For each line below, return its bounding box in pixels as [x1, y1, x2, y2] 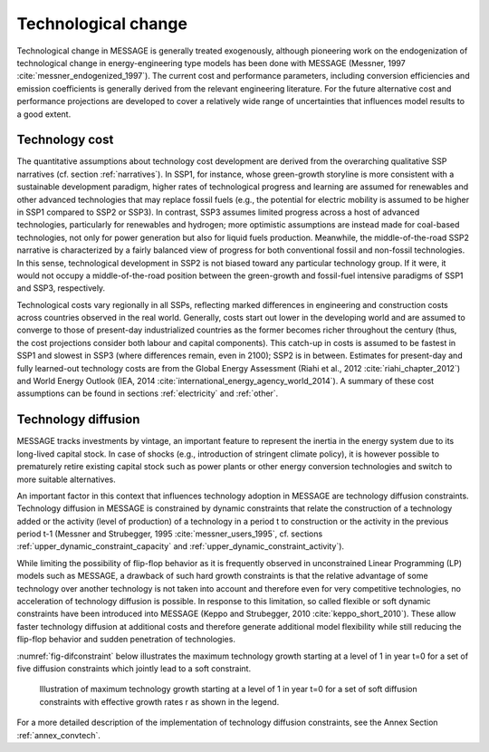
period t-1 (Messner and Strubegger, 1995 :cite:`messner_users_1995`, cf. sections [16, 528, 323, 539]
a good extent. [16, 109, 72, 120]
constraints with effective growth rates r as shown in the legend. [39, 696, 280, 707]
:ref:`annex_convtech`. [16, 729, 101, 740]
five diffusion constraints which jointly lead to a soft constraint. [16, 662, 252, 674]
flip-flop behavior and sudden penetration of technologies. [16, 634, 235, 645]
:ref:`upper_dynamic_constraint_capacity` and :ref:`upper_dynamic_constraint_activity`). [16, 541, 344, 552]
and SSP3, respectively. [16, 283, 106, 294]
